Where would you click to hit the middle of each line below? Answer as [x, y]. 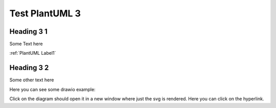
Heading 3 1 [29, 31]
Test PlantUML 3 [45, 13]
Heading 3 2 [29, 68]
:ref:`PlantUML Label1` [33, 53]
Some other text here [32, 80]
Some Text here [26, 44]
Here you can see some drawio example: [52, 89]
